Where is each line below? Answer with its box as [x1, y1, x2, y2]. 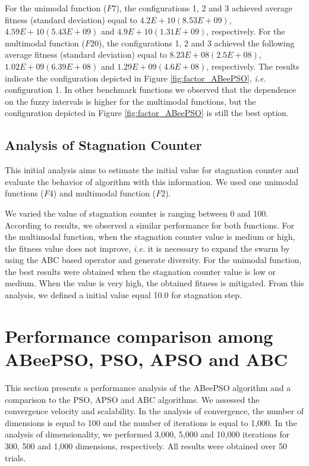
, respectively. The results [206, 60, 299, 72]
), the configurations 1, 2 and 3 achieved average [116, 2, 292, 14]
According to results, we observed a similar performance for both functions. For [5, 218, 295, 231]
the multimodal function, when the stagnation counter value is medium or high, [5, 230, 295, 243]
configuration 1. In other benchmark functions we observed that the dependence [5, 83, 296, 96]
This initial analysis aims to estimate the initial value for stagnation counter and [5, 164, 299, 176]
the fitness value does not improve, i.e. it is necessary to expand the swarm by [5, 242, 290, 254]
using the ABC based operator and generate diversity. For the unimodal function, [5, 254, 302, 266]
